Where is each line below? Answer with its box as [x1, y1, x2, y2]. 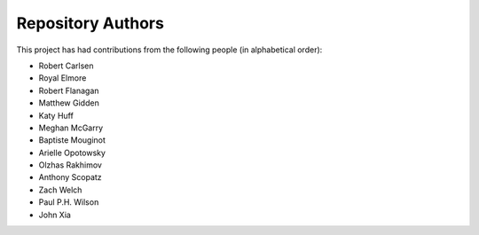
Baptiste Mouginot [38, 135, 106, 145]
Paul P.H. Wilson [38, 197, 99, 208]
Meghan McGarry [38, 122, 104, 133]
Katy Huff [38, 110, 75, 121]
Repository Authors [16, 13, 164, 33]
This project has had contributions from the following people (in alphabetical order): [16, 44, 323, 55]
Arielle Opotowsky [38, 147, 106, 158]
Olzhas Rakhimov [38, 160, 102, 170]
